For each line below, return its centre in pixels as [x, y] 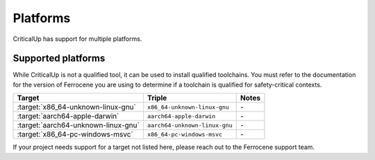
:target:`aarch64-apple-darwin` [68, 116]
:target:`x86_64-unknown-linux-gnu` [77, 107]
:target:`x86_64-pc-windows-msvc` [75, 134]
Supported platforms [59, 59]
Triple [157, 98]
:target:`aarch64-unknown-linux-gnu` [78, 125]
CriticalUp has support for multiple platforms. [77, 39]
